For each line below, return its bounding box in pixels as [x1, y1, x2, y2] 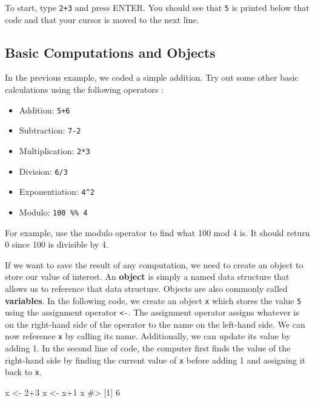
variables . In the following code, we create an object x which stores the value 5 [5, 294, 302, 306]
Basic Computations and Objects [5, 42, 216, 61]
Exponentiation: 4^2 [19, 185, 94, 198]
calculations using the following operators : [5, 83, 164, 96]
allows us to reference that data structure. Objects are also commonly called [5, 282, 288, 294]
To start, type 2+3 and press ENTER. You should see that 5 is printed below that [5, 1, 310, 13]
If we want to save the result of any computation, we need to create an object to [5, 258, 303, 271]
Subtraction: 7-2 [19, 124, 81, 137]
